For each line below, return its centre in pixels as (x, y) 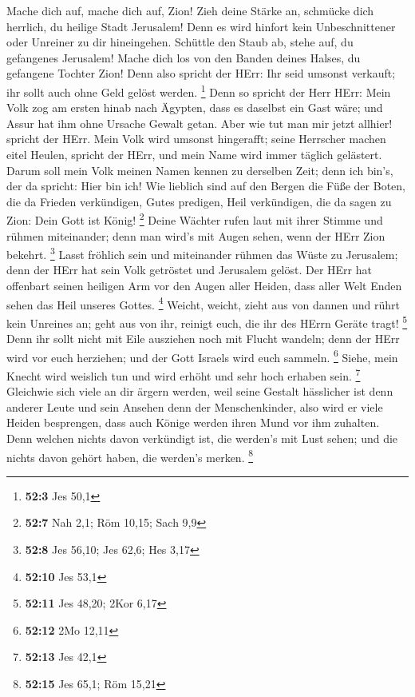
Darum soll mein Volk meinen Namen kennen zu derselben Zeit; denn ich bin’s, (200, 170)
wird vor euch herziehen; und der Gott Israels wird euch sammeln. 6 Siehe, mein (202, 356)
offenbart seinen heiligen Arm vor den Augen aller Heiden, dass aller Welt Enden (204, 286)
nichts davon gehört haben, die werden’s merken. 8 (130, 456)
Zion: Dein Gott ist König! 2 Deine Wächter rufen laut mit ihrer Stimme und (195, 219)
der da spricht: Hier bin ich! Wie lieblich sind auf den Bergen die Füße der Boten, (206, 186)
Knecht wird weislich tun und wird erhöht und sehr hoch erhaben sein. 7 (184, 374)
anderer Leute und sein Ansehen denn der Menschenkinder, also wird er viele (195, 406)
